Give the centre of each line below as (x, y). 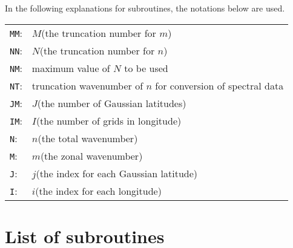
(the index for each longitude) (98, 191)
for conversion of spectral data (219, 85)
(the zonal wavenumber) (91, 155)
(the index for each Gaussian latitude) (117, 173)
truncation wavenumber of (87, 85)
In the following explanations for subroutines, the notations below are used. (145, 8)
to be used (146, 68)
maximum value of (71, 68)
